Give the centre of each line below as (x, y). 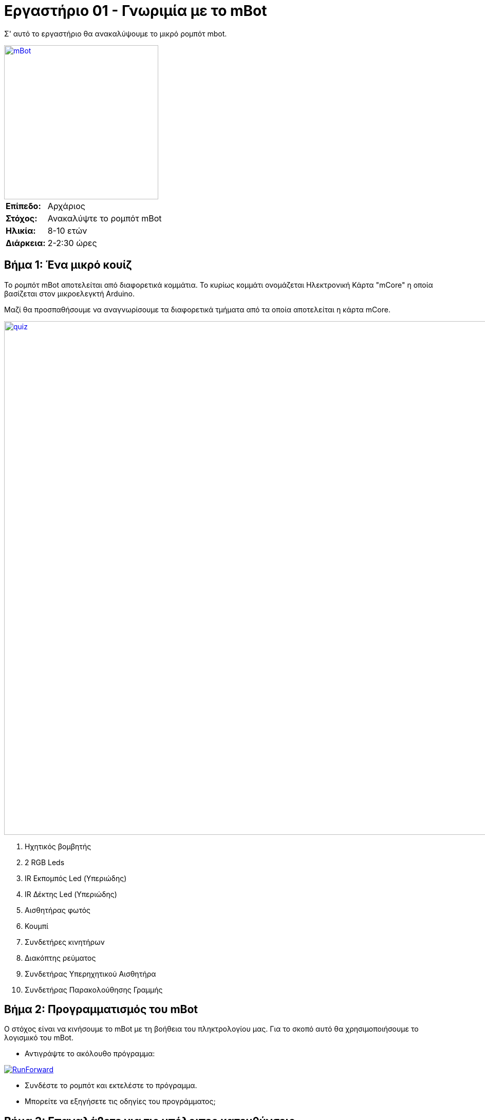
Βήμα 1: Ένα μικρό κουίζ (68, 265)
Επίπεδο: (23, 206)
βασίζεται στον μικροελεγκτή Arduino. (69, 293)
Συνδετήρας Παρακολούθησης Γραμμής (94, 990)
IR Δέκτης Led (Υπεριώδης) (71, 894)
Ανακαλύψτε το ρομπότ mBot (105, 218)
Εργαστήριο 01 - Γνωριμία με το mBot (136, 11)
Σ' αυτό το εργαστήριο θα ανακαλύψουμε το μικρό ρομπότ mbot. (116, 33)
